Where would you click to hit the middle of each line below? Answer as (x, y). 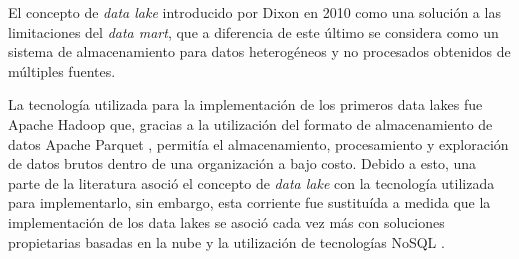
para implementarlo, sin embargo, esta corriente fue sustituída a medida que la (249, 202)
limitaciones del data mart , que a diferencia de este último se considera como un (253, 31)
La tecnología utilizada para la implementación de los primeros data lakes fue (245, 104)
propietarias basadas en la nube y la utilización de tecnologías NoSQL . (226, 241)
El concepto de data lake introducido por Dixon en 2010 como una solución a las (254, 12)
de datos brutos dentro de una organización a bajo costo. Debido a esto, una (242, 163)
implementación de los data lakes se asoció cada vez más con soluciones (226, 221)
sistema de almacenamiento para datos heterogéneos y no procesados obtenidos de (259, 51)
